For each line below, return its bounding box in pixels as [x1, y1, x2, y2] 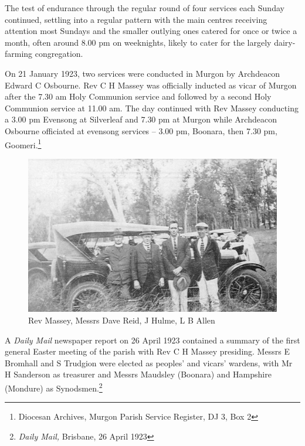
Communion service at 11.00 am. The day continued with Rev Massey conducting [5, 101, 299, 114]
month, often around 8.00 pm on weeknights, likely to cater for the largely [5, 36, 272, 48]
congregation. [35, 47, 83, 60]
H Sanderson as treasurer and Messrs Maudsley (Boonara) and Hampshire [5, 368, 272, 380]
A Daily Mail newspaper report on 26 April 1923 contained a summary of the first [5, 333, 300, 346]
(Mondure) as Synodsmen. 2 [5, 380, 103, 394]
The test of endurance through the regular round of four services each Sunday [5, 2, 284, 13]
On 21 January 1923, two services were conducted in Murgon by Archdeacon [5, 67, 280, 79]
